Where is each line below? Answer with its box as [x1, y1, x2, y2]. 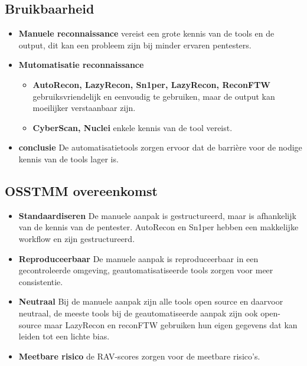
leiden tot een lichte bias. [18, 330, 110, 342]
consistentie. [18, 275, 63, 287]
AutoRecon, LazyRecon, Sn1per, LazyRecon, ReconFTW [32, 78, 270, 90]
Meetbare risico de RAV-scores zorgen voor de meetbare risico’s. [18, 349, 260, 362]
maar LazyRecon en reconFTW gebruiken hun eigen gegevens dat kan [44, 318, 298, 331]
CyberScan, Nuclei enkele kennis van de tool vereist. [32, 121, 233, 133]
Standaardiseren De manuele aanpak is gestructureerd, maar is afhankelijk [18, 209, 296, 221]
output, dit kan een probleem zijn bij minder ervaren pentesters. [18, 38, 252, 51]
